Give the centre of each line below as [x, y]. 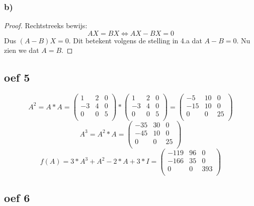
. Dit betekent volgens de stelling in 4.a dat [135, 40]
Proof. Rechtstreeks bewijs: [46, 25]
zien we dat [22, 50]
